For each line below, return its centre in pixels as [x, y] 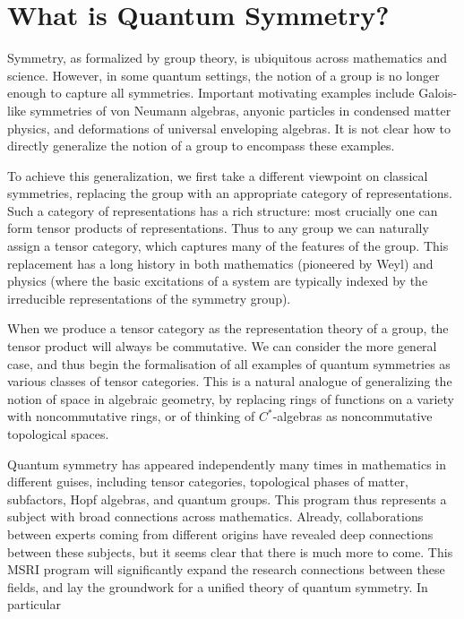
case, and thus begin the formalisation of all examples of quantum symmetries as [229, 363]
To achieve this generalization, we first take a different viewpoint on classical [218, 175]
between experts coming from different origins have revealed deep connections [220, 533]
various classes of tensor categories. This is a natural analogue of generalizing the [230, 381]
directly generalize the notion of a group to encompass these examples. [201, 146]
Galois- [438, 93]
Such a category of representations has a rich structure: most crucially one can [223, 210]
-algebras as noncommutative [352, 416]
